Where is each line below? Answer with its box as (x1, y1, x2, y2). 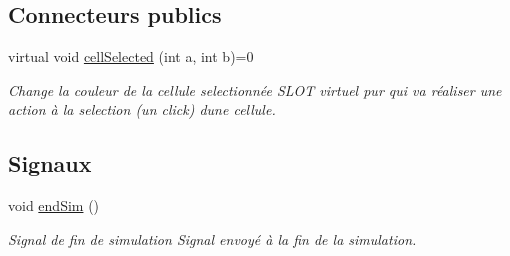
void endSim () (8, 195, 100, 216)
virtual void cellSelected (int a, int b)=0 (8, 46, 254, 67)
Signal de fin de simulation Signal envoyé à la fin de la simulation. (8, 228, 417, 249)
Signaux (8, 148, 92, 179)
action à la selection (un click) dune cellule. (8, 99, 276, 120)
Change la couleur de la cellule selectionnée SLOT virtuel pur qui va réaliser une (8, 79, 502, 100)
